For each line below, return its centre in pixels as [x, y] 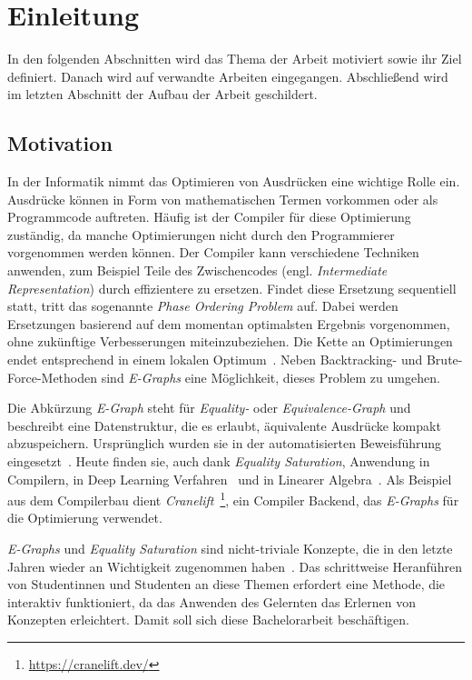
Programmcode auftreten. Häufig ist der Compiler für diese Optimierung [209, 217]
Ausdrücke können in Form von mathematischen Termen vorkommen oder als [223, 199]
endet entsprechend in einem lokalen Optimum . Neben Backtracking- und [215, 360]
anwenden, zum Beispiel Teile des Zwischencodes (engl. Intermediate [197, 270]
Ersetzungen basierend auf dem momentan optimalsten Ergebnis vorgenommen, [229, 323]
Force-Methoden [53, 377]
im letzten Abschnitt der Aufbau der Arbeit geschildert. [162, 94]
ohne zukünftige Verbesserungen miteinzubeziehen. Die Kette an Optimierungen [230, 341]
